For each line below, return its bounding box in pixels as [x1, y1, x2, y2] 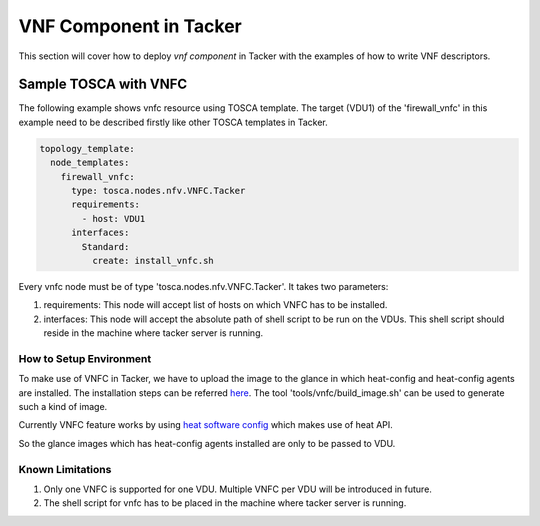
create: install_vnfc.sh [91, 255, 214, 266]
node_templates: [50, 157, 130, 169]
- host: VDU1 [81, 213, 146, 224]
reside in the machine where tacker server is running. [43, 327, 264, 339]
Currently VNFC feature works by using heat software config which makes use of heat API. [18, 419, 394, 431]
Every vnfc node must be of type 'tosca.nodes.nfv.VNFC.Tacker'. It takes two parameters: [18, 280, 389, 292]
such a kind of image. [18, 401, 108, 413]
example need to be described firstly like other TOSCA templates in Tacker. [18, 116, 329, 128]
